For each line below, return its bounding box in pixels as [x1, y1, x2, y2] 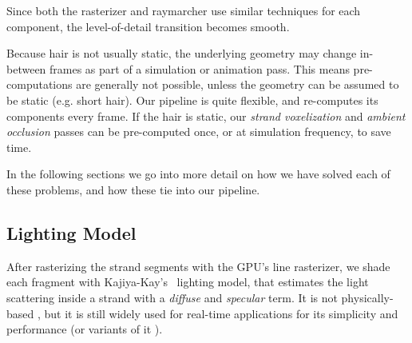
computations [6, 76, 73, 93]
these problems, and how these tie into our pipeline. [6, 181, 260, 197]
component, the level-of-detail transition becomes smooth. [6, 18, 290, 34]
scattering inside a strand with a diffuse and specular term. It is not [6, 289, 338, 305]
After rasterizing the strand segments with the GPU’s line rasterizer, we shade [6, 257, 390, 274]
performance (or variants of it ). [6, 321, 163, 337]
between [6, 60, 46, 77]
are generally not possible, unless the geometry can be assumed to [76, 76, 399, 93]
